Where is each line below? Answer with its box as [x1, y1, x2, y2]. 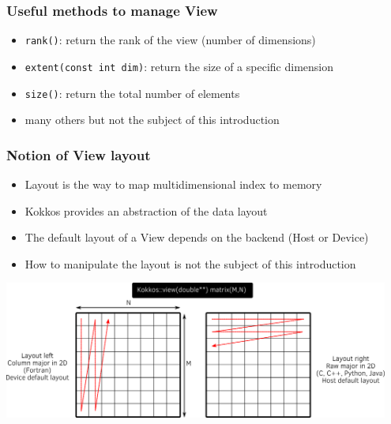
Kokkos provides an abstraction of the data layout [24, 202, 268, 219]
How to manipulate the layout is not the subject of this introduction [24, 255, 356, 272]
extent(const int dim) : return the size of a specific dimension [24, 58, 333, 74]
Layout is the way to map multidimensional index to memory [24, 176, 322, 192]
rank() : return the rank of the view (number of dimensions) [24, 32, 316, 48]
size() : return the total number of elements [24, 84, 240, 101]
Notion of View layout [6, 144, 151, 164]
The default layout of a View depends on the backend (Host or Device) [24, 229, 369, 246]
